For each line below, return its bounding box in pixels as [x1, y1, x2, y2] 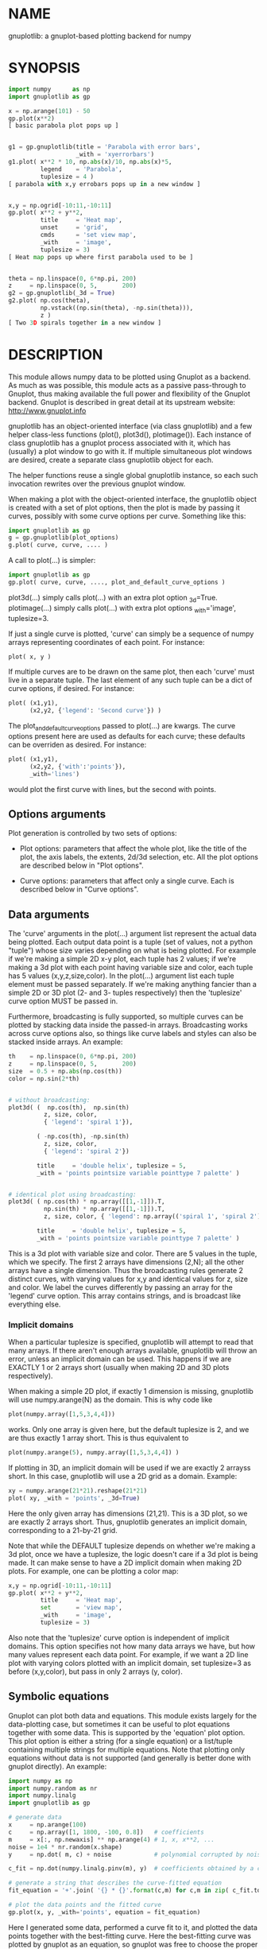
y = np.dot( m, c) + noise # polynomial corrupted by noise [8, 1850, 265, 1858]
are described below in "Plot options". [19, 860, 145, 871]
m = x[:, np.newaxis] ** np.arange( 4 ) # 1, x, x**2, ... [8, 1835, 215, 1843]
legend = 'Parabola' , [40, 165, 123, 173]
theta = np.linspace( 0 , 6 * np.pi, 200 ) [8, 274, 137, 282]
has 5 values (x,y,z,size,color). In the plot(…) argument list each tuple [8, 971, 234, 980]
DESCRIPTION [8, 345, 103, 363]
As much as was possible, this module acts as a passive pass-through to [8, 380, 246, 390]
